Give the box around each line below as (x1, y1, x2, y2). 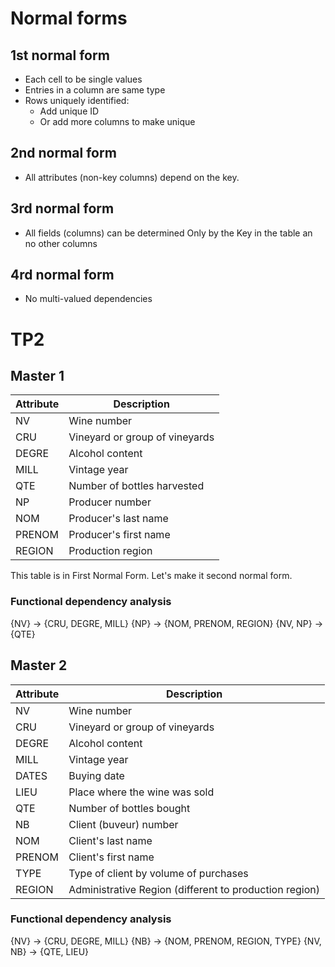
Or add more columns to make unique (39, 116, 196, 127)
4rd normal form (10, 267, 115, 284)
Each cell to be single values (24, 73, 143, 85)
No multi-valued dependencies (24, 293, 153, 305)
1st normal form (10, 47, 110, 64)
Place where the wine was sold (68, 785, 215, 799)
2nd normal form (10, 145, 117, 162)
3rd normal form (10, 200, 115, 217)
